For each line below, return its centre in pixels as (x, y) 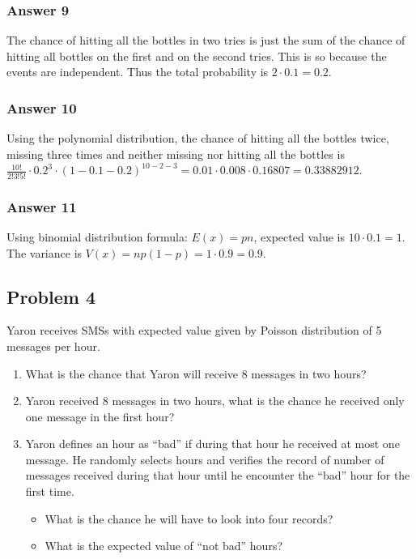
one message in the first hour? (100, 416)
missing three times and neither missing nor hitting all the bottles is (176, 154)
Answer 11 (42, 206)
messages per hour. (53, 346)
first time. (50, 491)
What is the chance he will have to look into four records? (189, 518)
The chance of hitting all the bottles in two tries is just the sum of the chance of (206, 40)
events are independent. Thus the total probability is (138, 72)
